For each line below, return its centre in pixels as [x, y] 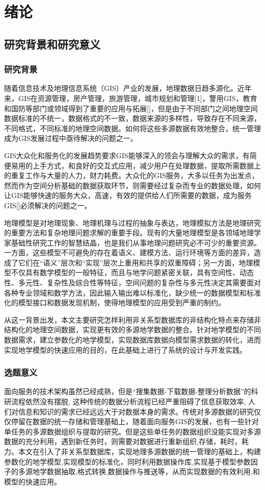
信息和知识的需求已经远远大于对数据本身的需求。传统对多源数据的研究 [136, 411]
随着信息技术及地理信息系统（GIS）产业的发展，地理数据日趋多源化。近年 [128, 88]
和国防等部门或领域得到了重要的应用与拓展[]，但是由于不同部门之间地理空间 [131, 108]
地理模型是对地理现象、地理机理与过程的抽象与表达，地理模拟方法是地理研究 [132, 222]
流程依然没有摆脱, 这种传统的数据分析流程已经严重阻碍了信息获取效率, [128, 401]
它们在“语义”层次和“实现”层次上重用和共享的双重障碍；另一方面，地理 [136, 262]
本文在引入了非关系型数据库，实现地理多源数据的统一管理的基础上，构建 [139, 451]
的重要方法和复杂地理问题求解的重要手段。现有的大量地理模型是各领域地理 [129, 232]
